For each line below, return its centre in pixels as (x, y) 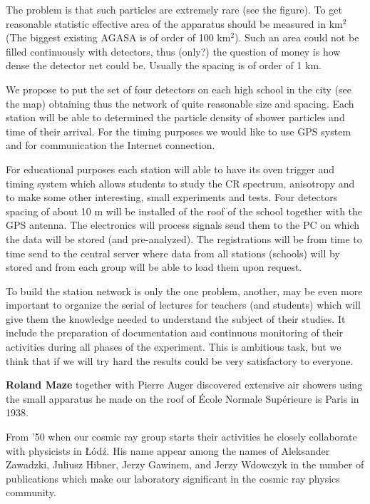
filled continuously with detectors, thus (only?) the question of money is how (173, 51)
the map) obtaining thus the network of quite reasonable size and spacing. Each (180, 103)
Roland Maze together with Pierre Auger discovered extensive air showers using (184, 385)
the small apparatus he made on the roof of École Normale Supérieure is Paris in (183, 398)
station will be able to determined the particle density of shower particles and (175, 117)
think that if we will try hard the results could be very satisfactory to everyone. (180, 360)
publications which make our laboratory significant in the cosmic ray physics (173, 478)
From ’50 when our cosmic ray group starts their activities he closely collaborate (181, 437)
